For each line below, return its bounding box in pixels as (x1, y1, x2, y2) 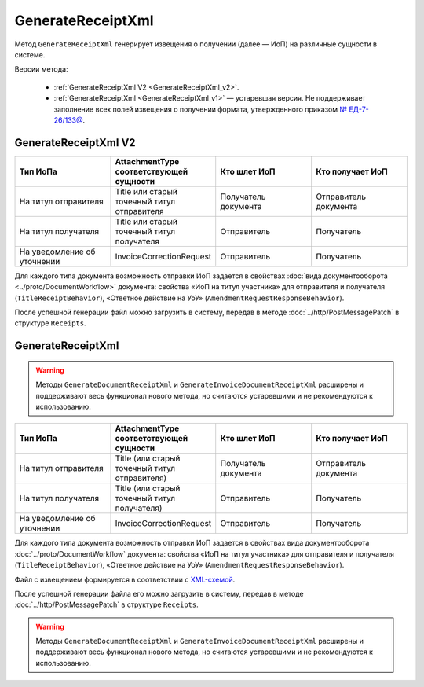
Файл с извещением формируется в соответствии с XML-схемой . (14, 575, 236, 584)
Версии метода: (14, 64, 68, 74)
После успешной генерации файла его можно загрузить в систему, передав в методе (14, 589, 304, 598)
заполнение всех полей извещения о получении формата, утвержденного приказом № (53, 105, 348, 114)
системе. (14, 50, 46, 59)
